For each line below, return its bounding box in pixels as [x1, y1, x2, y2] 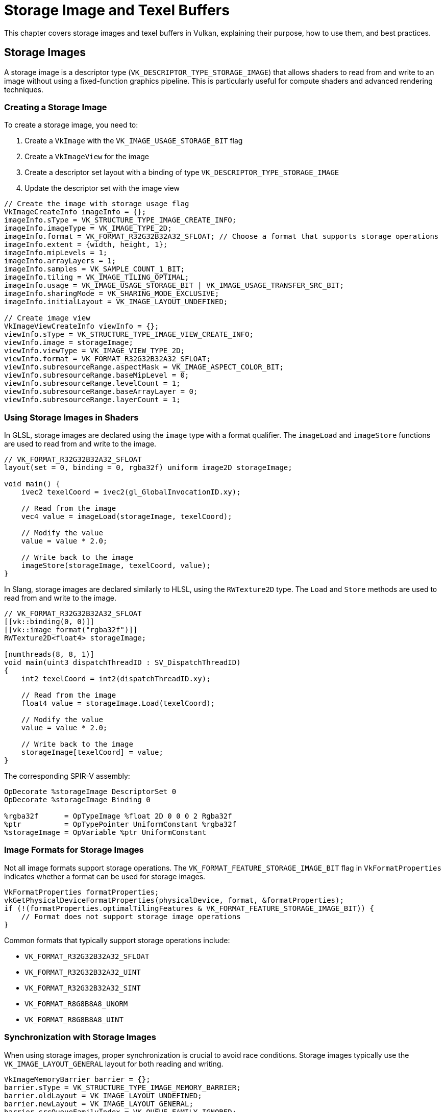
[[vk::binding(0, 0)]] [4, 617, 95, 626]
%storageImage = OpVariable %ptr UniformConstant [4, 828, 207, 837]
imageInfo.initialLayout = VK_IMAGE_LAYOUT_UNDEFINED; [4, 298, 228, 306]
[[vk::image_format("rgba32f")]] [4, 626, 138, 634]
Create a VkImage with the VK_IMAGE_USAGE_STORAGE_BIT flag [24, 136, 243, 145]
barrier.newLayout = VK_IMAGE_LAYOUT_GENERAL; [4, 1099, 193, 1108]
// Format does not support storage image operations [21, 912, 241, 921]
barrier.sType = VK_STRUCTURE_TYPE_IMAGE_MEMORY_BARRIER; [4, 1083, 241, 1092]
